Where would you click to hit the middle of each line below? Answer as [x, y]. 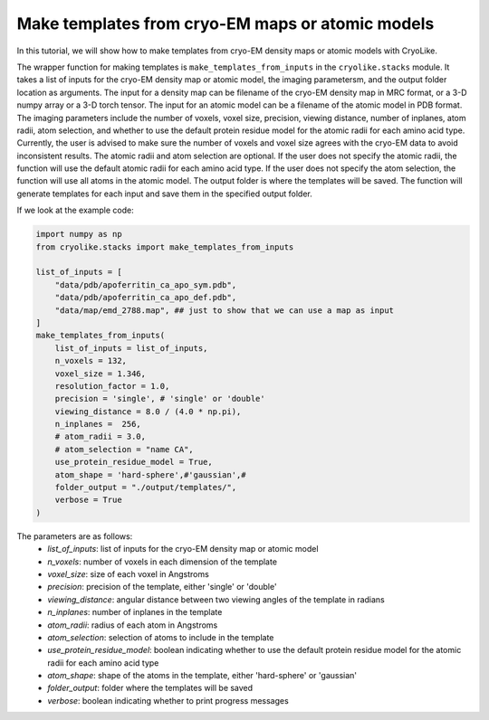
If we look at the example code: [76, 210]
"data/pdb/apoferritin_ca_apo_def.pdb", [146, 298]
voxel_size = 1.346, [101, 374]
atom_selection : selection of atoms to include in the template [161, 637]
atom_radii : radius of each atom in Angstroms [133, 625]
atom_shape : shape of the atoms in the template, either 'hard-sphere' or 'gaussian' [202, 676]
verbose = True [88, 500]
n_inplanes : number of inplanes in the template [135, 612]
